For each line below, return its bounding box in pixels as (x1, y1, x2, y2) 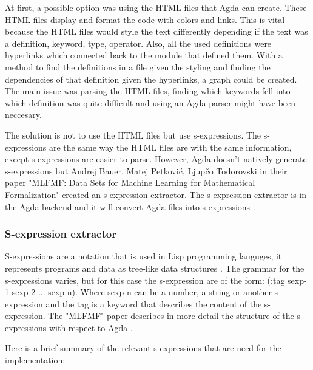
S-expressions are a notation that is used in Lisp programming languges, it (5, 250, 282, 262)
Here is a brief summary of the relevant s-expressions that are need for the (5, 341, 281, 354)
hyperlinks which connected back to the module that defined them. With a (5, 49, 283, 61)
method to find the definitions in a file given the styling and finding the (5, 60, 271, 73)
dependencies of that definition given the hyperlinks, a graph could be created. (5, 72, 297, 85)
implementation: (5, 354, 66, 366)
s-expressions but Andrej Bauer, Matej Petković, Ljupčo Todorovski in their (5, 164, 288, 177)
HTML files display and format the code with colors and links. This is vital (5, 13, 285, 26)
